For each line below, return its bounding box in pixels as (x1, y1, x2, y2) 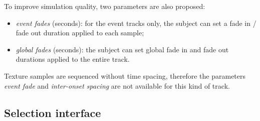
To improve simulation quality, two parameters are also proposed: (4, 1, 205, 11)
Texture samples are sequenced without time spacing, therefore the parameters (4, 70, 246, 81)
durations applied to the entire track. (16, 54, 130, 64)
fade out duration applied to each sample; (16, 27, 144, 38)
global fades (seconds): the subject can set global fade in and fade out (16, 44, 229, 54)
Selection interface (4, 105, 101, 120)
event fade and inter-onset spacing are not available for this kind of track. (4, 80, 230, 91)
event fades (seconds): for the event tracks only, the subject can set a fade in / (16, 17, 256, 28)
